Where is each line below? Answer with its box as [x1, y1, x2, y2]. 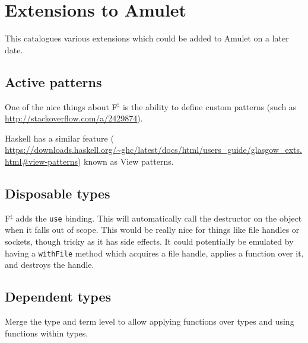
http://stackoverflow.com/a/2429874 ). [5, 112, 143, 124]
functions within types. [5, 326, 88, 339]
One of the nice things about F [5, 100, 118, 113]
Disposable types [5, 184, 110, 202]
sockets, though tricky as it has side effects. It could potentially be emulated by [5, 235, 294, 247]
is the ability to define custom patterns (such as [122, 100, 297, 113]
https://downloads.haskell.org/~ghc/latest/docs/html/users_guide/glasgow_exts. [5, 143, 302, 156]
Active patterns [5, 72, 102, 91]
